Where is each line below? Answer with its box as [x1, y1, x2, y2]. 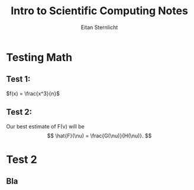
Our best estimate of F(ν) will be [6, 123, 85, 130]
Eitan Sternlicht [80, 24, 118, 31]
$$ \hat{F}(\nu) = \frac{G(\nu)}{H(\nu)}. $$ [47, 132, 152, 139]
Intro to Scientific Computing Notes [11, 4, 188, 18]
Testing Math [6, 50, 73, 64]
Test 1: [6, 74, 31, 84]
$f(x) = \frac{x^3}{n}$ [6, 90, 60, 97]
